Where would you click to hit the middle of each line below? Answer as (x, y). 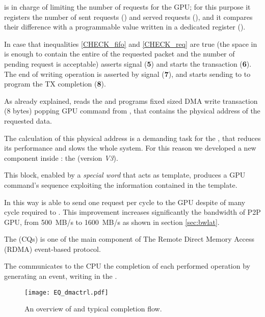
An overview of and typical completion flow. (93, 309)
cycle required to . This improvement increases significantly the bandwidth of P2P (132, 212)
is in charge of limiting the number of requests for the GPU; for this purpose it (127, 7)
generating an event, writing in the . (61, 276)
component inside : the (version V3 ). (61, 157)
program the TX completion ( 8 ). (55, 84)
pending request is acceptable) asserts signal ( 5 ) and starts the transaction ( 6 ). (128, 63)
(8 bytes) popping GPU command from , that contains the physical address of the (132, 111)
